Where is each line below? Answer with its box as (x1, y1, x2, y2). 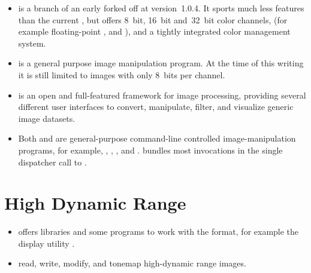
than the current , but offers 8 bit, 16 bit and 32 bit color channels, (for (18, 13, 288, 26)
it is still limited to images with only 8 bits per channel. (18, 68, 225, 81)
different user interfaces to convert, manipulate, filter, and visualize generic (18, 100, 294, 113)
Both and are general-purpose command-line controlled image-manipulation (18, 132, 296, 145)
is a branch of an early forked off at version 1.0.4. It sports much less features (18, 2, 304, 14)
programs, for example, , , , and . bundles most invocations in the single (18, 143, 283, 156)
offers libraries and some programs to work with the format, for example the (18, 225, 299, 238)
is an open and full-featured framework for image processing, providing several (18, 88, 306, 101)
